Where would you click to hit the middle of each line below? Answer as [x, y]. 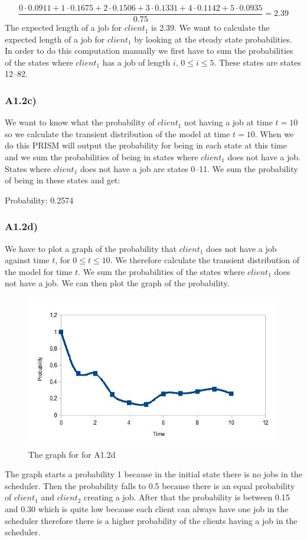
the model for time [39, 271]
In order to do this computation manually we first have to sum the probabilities [149, 51]
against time [27, 260]
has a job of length [136, 62]
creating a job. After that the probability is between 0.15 [187, 497]
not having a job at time [228, 122]
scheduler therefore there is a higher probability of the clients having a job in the [151, 520]
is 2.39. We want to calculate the [210, 28]
